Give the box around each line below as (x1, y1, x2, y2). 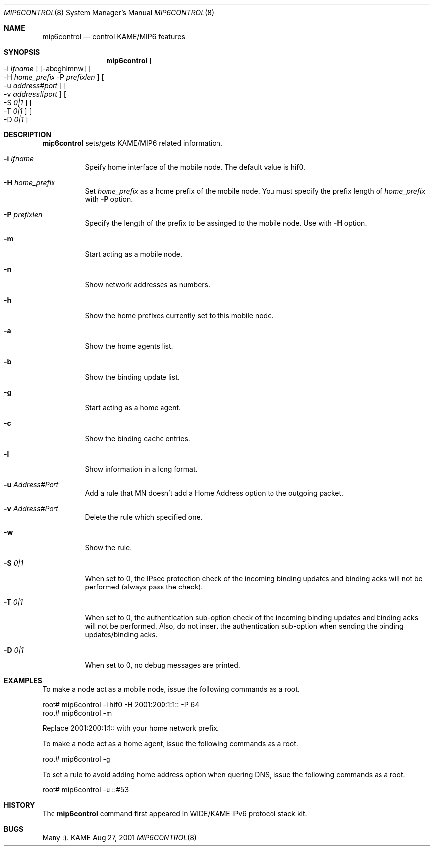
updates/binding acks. (85, 630, 158, 639)
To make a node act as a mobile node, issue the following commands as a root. (42, 685, 300, 693)
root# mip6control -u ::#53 (42, 785, 129, 794)
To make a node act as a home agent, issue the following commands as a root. (42, 739, 298, 748)
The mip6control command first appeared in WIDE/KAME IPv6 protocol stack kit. (42, 809, 307, 818)
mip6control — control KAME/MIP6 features (42, 32, 185, 41)
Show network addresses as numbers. (85, 280, 211, 289)
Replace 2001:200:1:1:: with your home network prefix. (42, 724, 219, 732)
